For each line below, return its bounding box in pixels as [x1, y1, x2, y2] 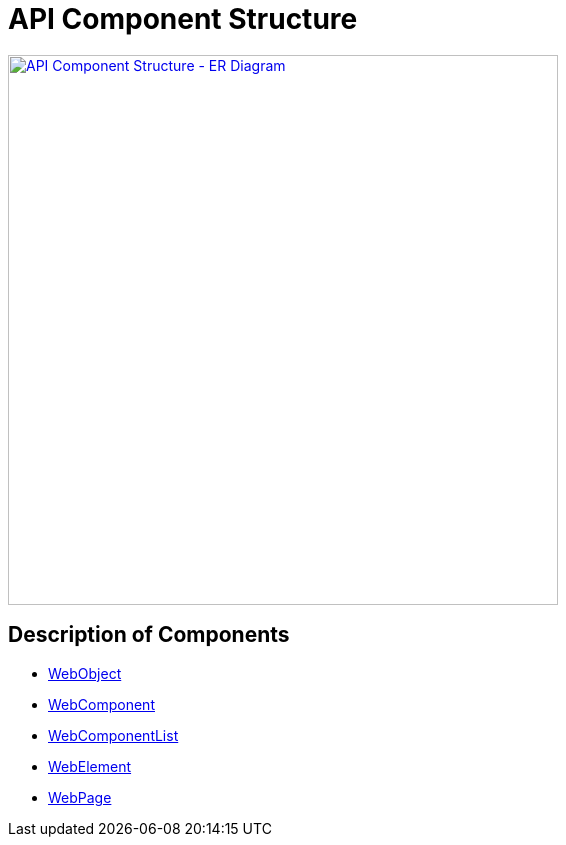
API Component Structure [8, 2, 358, 36]
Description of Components [8, 622, 290, 648]
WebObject [48, 664, 122, 682]
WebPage [48, 788, 112, 806]
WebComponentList [48, 726, 179, 744]
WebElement [48, 757, 132, 775]
